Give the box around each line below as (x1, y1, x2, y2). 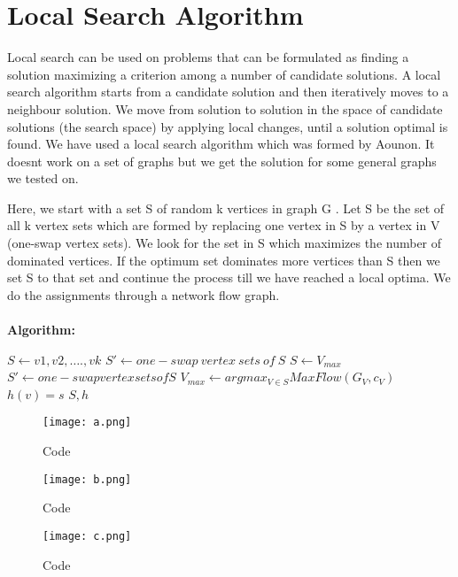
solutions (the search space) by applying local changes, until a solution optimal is (7, 117, 448, 135)
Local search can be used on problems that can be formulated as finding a (7, 48, 409, 66)
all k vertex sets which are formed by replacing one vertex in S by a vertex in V (7, 216, 440, 235)
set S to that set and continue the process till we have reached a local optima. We (7, 268, 451, 287)
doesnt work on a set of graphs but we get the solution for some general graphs (7, 151, 437, 170)
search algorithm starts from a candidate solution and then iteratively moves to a (7, 82, 449, 101)
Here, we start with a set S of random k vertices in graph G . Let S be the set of (7, 198, 445, 217)
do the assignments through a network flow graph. (7, 285, 280, 304)
